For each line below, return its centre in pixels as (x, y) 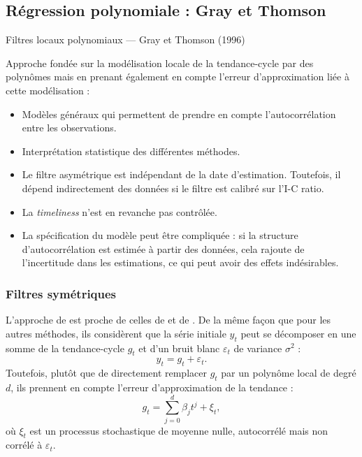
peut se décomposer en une (298, 333)
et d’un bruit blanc (179, 348)
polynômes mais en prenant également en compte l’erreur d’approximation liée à (178, 77)
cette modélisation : (48, 90)
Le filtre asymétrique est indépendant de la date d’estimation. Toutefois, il (181, 174)
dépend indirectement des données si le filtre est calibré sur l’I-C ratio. (173, 188)
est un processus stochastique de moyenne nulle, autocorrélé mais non (179, 430)
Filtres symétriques (61, 293)
